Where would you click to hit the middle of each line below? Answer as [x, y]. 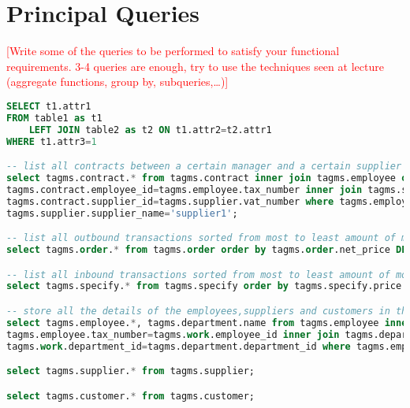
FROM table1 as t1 [54, 118]
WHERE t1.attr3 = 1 [52, 141]
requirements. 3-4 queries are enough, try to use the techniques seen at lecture [195, 66]
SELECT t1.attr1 [49, 106]
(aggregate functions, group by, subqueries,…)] [117, 82]
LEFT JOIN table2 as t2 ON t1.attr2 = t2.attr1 [150, 130]
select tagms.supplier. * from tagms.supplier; [131, 371]
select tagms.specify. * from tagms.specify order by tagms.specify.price [204, 286]
